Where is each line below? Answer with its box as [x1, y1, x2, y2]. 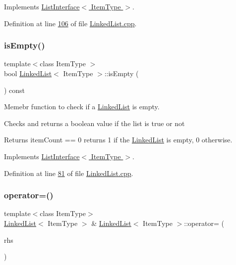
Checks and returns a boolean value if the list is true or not [4, 118, 185, 128]
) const [4, 85, 25, 95]
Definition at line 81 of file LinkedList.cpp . [4, 168, 133, 178]
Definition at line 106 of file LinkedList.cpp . [4, 18, 137, 28]
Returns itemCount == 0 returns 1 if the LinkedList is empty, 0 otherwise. [4, 134, 233, 145]
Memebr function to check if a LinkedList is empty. [4, 101, 160, 112]
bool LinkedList [4, 68, 52, 78]
